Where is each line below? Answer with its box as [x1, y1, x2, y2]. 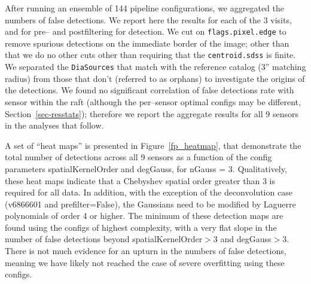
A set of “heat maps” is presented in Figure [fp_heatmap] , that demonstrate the [5, 139, 301, 151]
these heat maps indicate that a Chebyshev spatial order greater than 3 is [5, 174, 276, 187]
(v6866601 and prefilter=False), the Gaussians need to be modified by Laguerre [5, 197, 296, 210]
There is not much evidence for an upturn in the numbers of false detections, [5, 245, 286, 257]
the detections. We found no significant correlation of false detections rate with [5, 84, 294, 96]
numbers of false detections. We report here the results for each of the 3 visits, [5, 13, 292, 26]
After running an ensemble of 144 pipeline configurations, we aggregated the [5, 2, 284, 14]
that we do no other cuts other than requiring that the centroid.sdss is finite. [5, 48, 296, 61]
